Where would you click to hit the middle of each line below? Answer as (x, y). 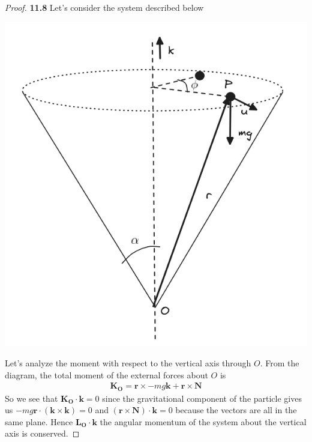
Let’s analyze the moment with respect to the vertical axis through (128, 363)
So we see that (31, 398)
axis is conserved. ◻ (42, 433)
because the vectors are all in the (236, 410)
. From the (280, 363)
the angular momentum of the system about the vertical (203, 421)
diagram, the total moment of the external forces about (106, 374)
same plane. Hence (39, 421)
